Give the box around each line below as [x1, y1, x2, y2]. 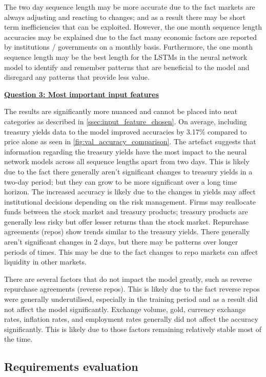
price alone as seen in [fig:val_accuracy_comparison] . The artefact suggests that [4, 136, 256, 147]
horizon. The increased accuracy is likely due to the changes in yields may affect [4, 186, 256, 197]
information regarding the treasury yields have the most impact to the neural [4, 146, 247, 157]
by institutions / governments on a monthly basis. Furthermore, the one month [4, 41, 253, 52]
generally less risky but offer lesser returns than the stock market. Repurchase [4, 216, 249, 227]
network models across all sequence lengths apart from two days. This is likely [4, 156, 250, 167]
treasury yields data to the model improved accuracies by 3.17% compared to [4, 126, 247, 137]
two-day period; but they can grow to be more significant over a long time [4, 176, 237, 187]
